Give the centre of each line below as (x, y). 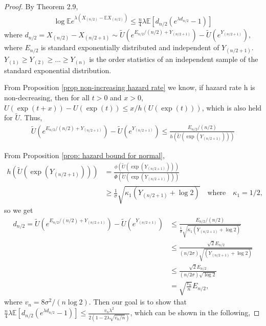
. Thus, (31, 117)
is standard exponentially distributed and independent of (130, 47)
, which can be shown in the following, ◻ (195, 312)
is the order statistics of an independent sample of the (174, 59)
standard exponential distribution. (58, 70)
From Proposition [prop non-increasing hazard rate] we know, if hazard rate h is (130, 87)
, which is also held (232, 107)
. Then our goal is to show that (138, 302)
